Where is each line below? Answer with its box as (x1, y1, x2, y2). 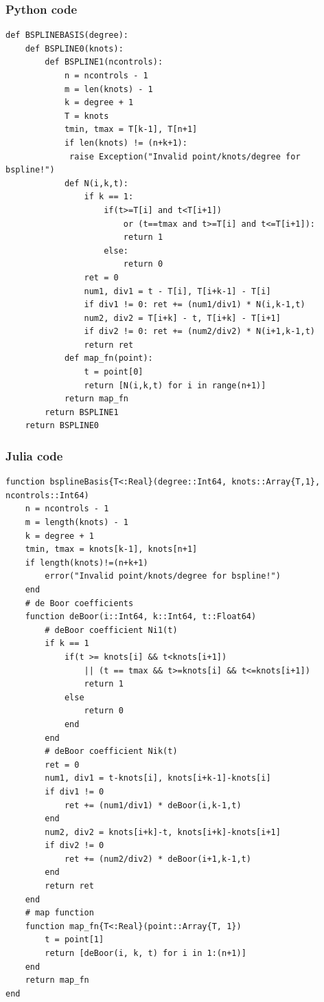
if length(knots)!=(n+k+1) (25, 557, 148, 568)
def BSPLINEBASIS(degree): (5, 30, 128, 41)
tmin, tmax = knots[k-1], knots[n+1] (25, 544, 198, 555)
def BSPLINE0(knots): (25, 43, 124, 54)
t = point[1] (45, 935, 104, 945)
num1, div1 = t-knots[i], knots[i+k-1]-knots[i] (45, 773, 271, 783)
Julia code (5, 447, 63, 464)
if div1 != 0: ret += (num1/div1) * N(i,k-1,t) (84, 300, 305, 310)
